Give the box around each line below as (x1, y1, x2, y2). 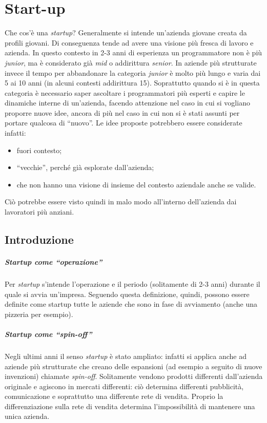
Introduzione (5, 231, 74, 247)
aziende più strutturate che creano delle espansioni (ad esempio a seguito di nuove (5, 361, 262, 371)
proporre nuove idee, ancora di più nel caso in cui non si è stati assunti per (5, 107, 240, 118)
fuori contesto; (16, 144, 62, 155)
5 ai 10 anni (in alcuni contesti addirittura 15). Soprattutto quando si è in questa (5, 77, 260, 88)
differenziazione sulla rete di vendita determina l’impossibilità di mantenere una (5, 400, 255, 411)
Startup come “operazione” (5, 257, 102, 267)
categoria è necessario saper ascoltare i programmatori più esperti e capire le (5, 87, 245, 98)
